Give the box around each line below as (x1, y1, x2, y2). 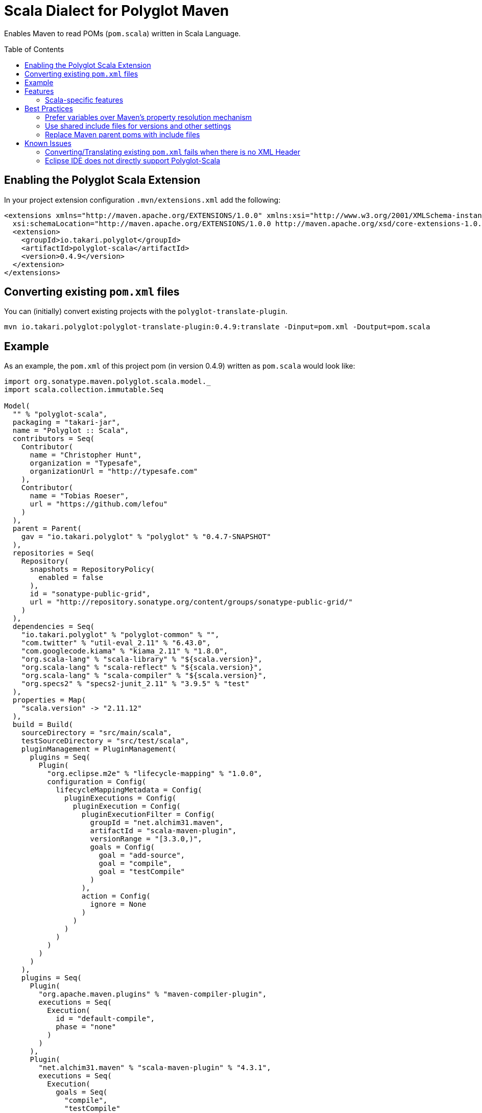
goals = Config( (90, 843, 155, 852)
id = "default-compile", (56, 1014, 155, 1023)
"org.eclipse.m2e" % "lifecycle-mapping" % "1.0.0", (47, 769, 262, 778)
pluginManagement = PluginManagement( (21, 745, 177, 754)
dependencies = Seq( (12, 622, 95, 631)
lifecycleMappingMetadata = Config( (56, 786, 202, 794)
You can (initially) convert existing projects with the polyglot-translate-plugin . (4, 307, 287, 316)
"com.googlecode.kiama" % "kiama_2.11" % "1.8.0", (21, 647, 228, 656)
